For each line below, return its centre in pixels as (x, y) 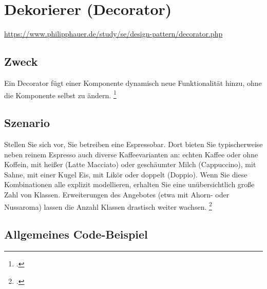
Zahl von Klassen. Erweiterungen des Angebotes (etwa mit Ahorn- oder (117, 194)
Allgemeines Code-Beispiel (76, 234)
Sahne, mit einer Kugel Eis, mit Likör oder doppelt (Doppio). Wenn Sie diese (126, 174)
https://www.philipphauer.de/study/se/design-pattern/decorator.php (113, 34)
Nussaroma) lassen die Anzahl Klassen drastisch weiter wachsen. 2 (108, 206)
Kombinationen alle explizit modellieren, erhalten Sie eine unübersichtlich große (129, 184)
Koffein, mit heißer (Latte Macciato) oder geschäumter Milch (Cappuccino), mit (130, 164)
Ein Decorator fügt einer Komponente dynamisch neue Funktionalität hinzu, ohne (133, 83)
